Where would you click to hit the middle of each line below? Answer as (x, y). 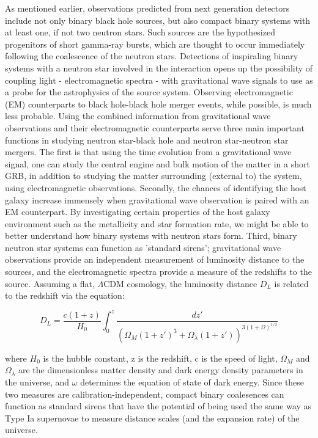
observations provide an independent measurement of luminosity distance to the (155, 259)
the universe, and (37, 381)
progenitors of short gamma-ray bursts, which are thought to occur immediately (155, 44)
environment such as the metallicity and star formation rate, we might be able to (157, 223)
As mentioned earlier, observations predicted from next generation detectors (147, 8)
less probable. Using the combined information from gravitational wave (138, 116)
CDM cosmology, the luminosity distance (180, 283)
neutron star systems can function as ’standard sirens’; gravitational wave (143, 247)
